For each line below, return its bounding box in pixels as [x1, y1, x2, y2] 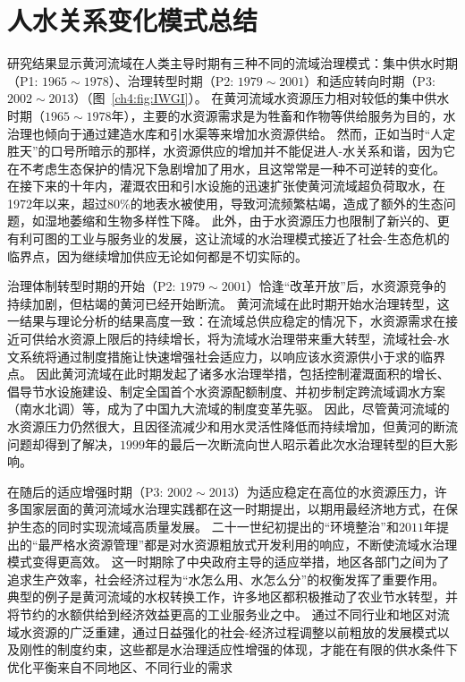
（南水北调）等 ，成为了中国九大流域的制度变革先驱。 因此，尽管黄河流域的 [7, 399, 450, 418]
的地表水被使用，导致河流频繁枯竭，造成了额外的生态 [130, 193, 444, 212]
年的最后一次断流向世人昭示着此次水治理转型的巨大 [145, 434, 445, 453]
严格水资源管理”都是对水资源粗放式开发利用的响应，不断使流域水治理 [50, 534, 458, 553]
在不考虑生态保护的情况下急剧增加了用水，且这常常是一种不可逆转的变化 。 [7, 158, 445, 177]
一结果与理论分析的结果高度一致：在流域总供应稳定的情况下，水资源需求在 [7, 311, 445, 330]
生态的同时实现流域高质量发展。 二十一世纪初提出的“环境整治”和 [19, 516, 399, 535]
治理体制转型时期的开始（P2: [7, 277, 176, 295]
